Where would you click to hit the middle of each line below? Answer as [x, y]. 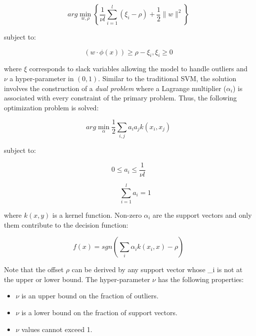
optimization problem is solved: [51, 107]
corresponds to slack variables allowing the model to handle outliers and [138, 69]
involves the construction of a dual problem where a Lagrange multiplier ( [115, 88]
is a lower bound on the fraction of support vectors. [99, 312]
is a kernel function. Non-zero [97, 215]
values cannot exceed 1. [57, 329]
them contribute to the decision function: [66, 224]
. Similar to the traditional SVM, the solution [167, 78]
